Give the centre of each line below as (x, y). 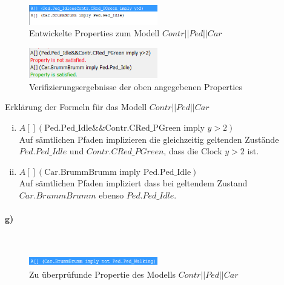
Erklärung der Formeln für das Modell (76, 107)
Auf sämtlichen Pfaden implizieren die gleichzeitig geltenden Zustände (149, 139)
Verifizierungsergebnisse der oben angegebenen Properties (136, 86)
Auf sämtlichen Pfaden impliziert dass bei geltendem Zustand (133, 183)
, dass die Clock (193, 151)
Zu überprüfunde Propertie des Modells (103, 274)
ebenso (111, 195)
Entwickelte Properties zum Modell (94, 33)
